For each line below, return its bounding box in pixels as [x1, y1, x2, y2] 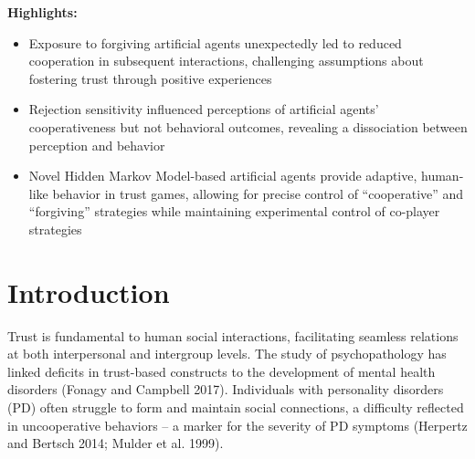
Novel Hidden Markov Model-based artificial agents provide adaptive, [28, 166, 417, 185]
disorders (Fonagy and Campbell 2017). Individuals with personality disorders [7, 380, 444, 399]
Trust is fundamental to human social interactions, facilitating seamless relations [7, 326, 459, 345]
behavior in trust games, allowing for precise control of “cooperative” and [52, 183, 464, 203]
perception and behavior [28, 135, 165, 154]
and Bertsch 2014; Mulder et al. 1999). [7, 433, 224, 453]
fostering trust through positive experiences [28, 68, 272, 88]
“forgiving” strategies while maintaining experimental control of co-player [28, 202, 440, 221]
